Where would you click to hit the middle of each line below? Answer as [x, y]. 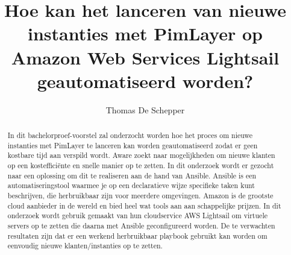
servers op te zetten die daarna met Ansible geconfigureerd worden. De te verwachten [141, 225]
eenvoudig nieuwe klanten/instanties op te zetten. [85, 246]
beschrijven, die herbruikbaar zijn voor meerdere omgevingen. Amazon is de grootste [140, 196]
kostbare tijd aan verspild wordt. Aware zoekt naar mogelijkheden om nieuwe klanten [141, 155]
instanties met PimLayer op [145, 33]
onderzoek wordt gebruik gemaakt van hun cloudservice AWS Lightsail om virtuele [137, 216]
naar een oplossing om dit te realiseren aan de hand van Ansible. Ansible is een [132, 175]
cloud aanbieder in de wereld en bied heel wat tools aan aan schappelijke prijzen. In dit [144, 205]
